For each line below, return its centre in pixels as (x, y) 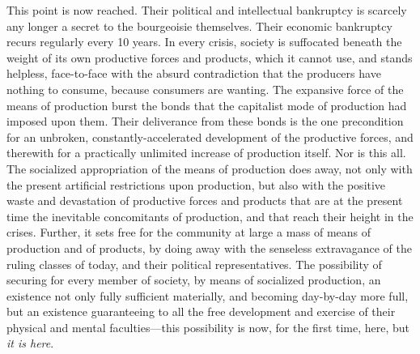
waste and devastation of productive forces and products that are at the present (205, 200)
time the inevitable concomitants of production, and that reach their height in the (210, 216)
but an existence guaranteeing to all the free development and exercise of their (201, 311)
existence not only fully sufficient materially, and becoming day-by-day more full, (208, 295)
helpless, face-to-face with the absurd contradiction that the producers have (194, 73)
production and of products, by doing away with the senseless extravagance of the (210, 247)
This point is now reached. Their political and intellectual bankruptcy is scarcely (207, 10)
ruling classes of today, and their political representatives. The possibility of (194, 264)
